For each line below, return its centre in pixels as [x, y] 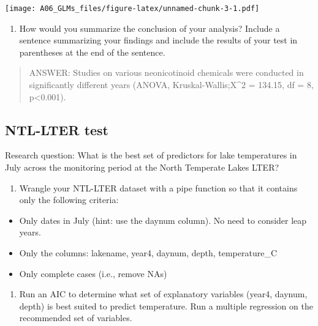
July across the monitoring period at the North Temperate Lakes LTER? [142, 167]
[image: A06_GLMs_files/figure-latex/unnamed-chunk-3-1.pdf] [132, 9]
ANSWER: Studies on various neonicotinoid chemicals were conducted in [166, 72]
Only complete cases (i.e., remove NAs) [93, 273]
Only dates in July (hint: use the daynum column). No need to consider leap [163, 220]
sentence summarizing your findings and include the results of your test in [158, 40]
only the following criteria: [69, 200]
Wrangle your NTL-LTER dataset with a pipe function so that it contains [158, 187]
